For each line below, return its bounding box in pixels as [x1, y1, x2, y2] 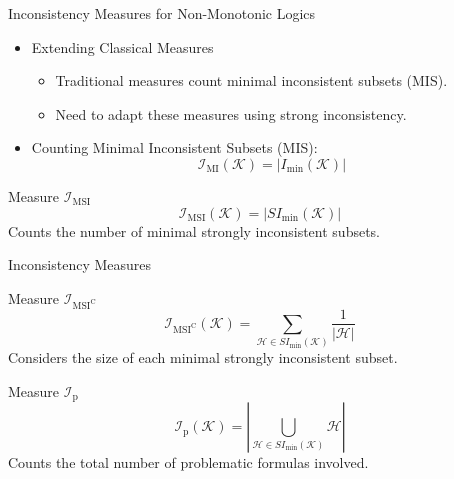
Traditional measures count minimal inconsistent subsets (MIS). [55, 70, 448, 91]
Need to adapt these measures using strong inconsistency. [55, 103, 407, 124]
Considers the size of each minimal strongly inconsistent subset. [8, 347, 398, 368]
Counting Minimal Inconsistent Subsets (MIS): [31, 137, 318, 158]
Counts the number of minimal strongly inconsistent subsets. [8, 220, 381, 241]
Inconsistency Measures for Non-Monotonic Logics [8, 3, 316, 23]
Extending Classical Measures [31, 36, 214, 57]
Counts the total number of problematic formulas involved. [8, 452, 369, 473]
